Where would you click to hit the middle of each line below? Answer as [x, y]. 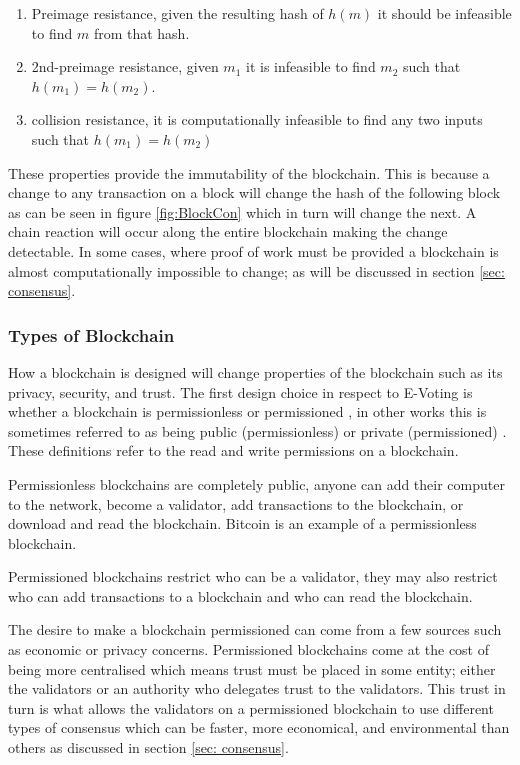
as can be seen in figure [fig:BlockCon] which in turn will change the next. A [242, 211]
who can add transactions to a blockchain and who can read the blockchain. [240, 595]
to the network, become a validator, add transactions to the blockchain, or [236, 503]
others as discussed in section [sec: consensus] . [148, 747]
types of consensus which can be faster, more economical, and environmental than [259, 727]
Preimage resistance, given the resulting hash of [177, 13]
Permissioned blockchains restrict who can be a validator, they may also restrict [253, 576]
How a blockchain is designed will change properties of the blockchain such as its [255, 371]
